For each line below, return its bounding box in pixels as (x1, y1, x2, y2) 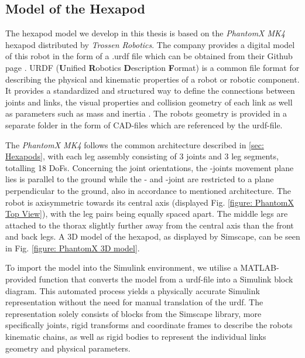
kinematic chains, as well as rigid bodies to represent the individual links (5, 330, 266, 343)
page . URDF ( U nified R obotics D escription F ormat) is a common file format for (5, 61, 300, 73)
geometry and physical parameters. (5, 342, 131, 354)
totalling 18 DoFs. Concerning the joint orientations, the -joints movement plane (5, 161, 294, 173)
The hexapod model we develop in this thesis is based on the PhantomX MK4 (5, 27, 286, 39)
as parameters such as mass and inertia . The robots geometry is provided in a (5, 107, 287, 120)
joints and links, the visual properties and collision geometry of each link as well (5, 96, 293, 108)
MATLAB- (240, 261, 279, 274)
